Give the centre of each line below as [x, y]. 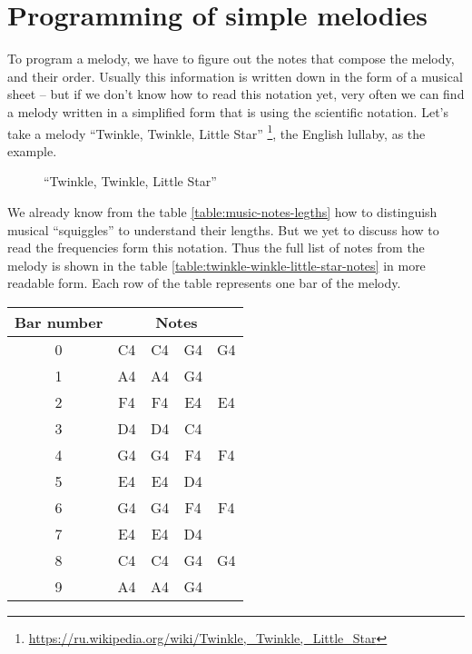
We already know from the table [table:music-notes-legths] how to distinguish [222, 211]
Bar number [59, 322]
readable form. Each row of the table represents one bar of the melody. [204, 283]
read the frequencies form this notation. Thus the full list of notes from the [216, 248]
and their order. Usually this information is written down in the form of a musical [235, 76]
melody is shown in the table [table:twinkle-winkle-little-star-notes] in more [216, 265]
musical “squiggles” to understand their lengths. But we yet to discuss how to [223, 229]
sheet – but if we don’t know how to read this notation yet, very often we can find [236, 94]
